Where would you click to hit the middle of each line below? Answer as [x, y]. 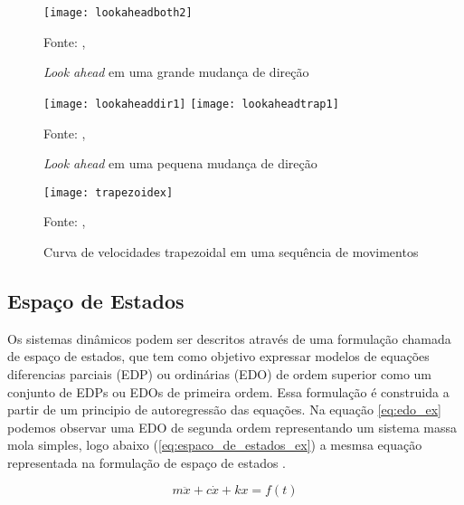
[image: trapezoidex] [109, 192]
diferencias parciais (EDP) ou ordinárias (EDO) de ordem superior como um [220, 373]
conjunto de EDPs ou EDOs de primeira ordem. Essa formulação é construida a [228, 391]
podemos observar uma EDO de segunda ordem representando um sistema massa [232, 427]
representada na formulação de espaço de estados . [147, 462]
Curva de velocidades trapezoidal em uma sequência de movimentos [231, 251]
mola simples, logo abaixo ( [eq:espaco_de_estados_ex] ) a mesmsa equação [215, 445]
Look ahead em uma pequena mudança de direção [180, 163]
